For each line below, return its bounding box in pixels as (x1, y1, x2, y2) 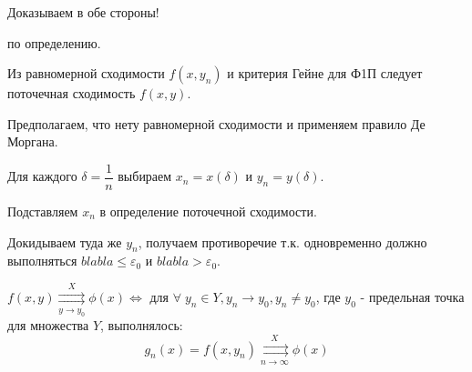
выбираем (118, 166, 172, 186)
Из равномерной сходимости (7, 64, 165, 83)
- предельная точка (360, 287, 465, 306)
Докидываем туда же (7, 232, 122, 251)
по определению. (7, 33, 101, 52)
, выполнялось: (100, 316, 183, 335)
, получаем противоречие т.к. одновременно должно (138, 232, 427, 251)
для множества (7, 316, 89, 335)
